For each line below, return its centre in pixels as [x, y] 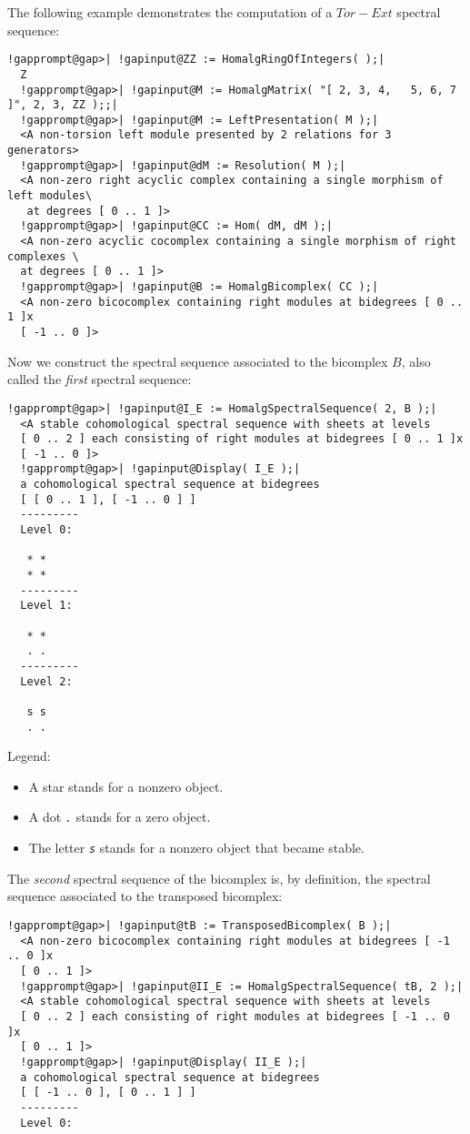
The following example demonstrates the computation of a [170, 12]
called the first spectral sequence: [100, 379]
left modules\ [50, 196]
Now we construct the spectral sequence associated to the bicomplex [198, 361]
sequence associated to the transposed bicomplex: [145, 896]
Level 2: [46, 681]
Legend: [29, 756]
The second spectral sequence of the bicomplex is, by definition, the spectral [219, 878]
